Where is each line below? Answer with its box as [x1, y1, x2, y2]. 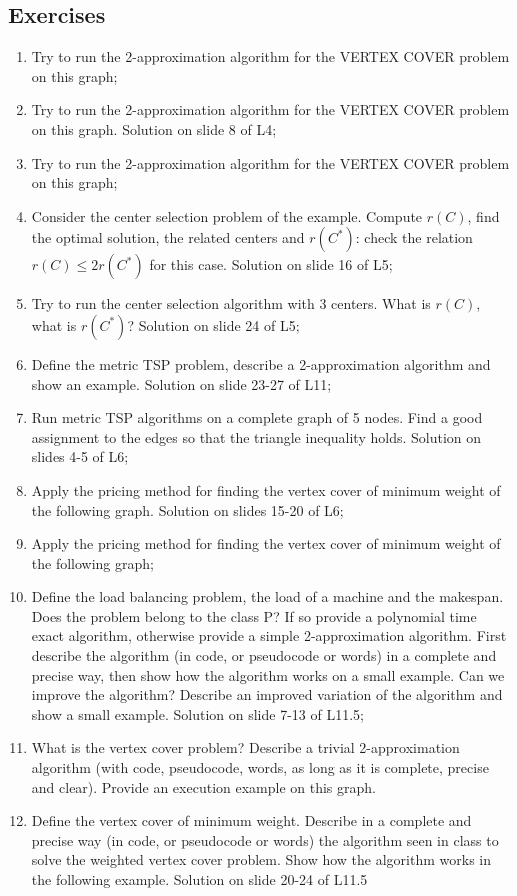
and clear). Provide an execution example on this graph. [31, 776, 376, 797]
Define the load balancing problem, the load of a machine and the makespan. [31, 586, 504, 607]
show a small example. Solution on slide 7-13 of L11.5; [31, 703, 364, 724]
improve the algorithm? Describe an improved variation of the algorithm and [31, 684, 503, 705]
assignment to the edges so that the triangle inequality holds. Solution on [31, 426, 482, 447]
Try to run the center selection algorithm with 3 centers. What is [31, 293, 431, 314]
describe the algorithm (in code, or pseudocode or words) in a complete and [31, 645, 497, 666]
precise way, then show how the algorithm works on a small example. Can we [31, 664, 505, 685]
